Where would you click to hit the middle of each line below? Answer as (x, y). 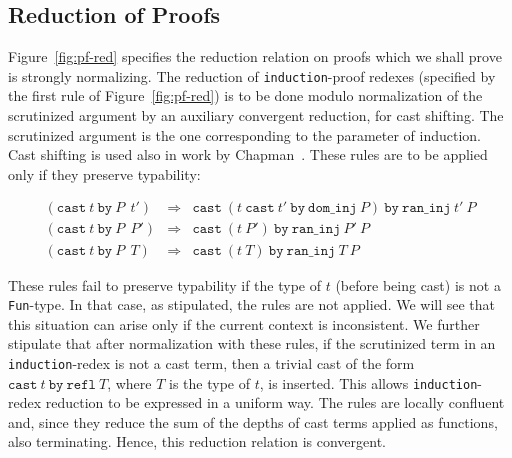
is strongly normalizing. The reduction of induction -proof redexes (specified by (252, 75)
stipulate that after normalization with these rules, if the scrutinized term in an (252, 343)
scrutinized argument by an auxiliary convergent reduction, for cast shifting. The (256, 115)
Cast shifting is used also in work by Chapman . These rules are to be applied (248, 154)
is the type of (209, 382)
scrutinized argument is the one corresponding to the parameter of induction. (244, 134)
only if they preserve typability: (104, 173)
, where (129, 382)
